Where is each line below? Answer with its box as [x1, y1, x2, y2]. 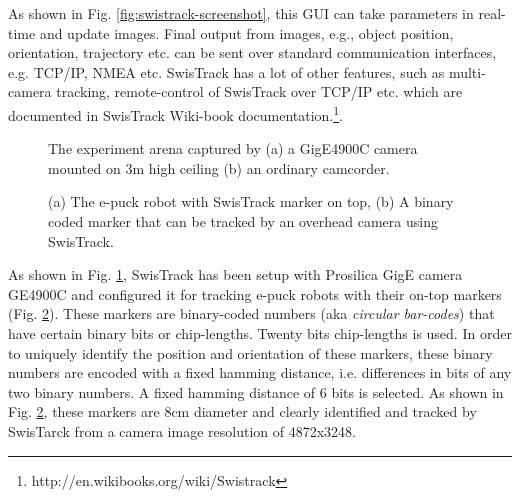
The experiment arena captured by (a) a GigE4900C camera [48, 138, 418, 159]
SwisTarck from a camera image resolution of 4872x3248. [8, 420, 356, 441]
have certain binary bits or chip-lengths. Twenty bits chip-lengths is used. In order [8, 322, 512, 343]
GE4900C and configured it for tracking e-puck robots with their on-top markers [8, 283, 502, 304]
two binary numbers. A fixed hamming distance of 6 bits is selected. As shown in [8, 381, 504, 402]
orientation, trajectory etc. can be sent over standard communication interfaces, [8, 42, 497, 63]
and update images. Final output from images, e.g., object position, [39, 22, 454, 43]
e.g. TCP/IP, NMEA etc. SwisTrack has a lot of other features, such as [8, 61, 445, 82]
